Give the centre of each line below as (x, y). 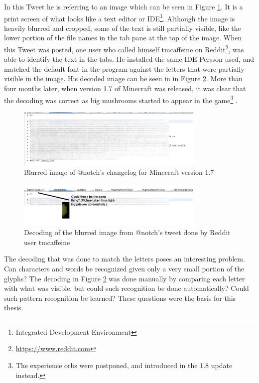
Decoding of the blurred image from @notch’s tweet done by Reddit (127, 232)
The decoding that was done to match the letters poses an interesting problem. (125, 259)
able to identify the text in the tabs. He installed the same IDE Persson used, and (129, 59)
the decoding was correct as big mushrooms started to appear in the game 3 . (121, 99)
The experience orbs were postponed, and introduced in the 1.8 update (124, 365)
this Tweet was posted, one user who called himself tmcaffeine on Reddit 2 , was (124, 49)
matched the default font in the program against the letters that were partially (124, 68)
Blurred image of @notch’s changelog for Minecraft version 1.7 (119, 172)
